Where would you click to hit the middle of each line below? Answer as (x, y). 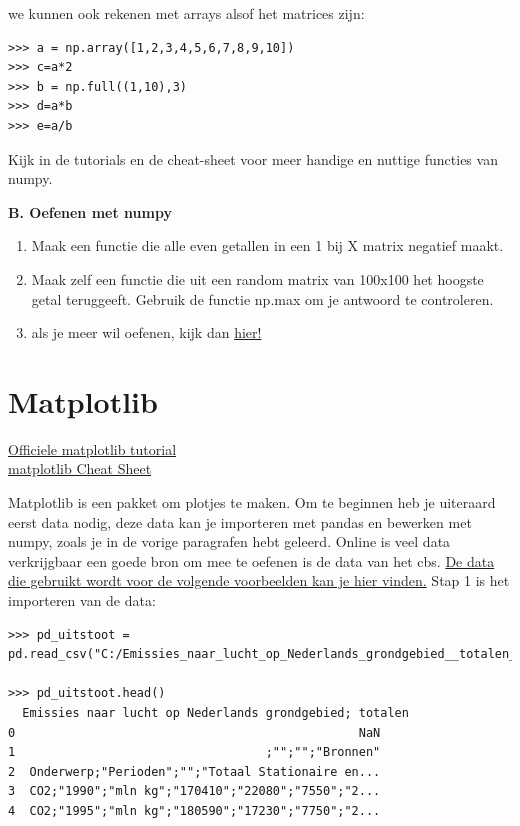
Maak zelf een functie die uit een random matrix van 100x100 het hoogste (257, 278)
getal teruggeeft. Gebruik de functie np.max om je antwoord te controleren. (262, 298)
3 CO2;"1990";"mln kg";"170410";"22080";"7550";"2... (194, 791)
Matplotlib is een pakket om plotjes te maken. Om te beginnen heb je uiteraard (252, 502)
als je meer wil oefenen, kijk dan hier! (146, 332)
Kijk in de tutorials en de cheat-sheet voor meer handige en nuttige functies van (253, 158)
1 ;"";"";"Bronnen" (194, 752)
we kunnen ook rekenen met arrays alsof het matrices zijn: (186, 13)
